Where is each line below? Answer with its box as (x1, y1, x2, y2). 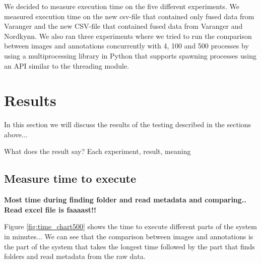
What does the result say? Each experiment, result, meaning (4, 146, 191, 156)
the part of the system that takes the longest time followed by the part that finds (4, 241, 255, 251)
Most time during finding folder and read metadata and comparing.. (4, 194, 246, 205)
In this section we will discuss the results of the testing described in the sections (4, 119, 251, 130)
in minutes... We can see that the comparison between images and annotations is (4, 231, 253, 242)
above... (4, 129, 28, 139)
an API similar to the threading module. (4, 60, 129, 71)
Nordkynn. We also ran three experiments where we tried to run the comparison (4, 30, 252, 41)
